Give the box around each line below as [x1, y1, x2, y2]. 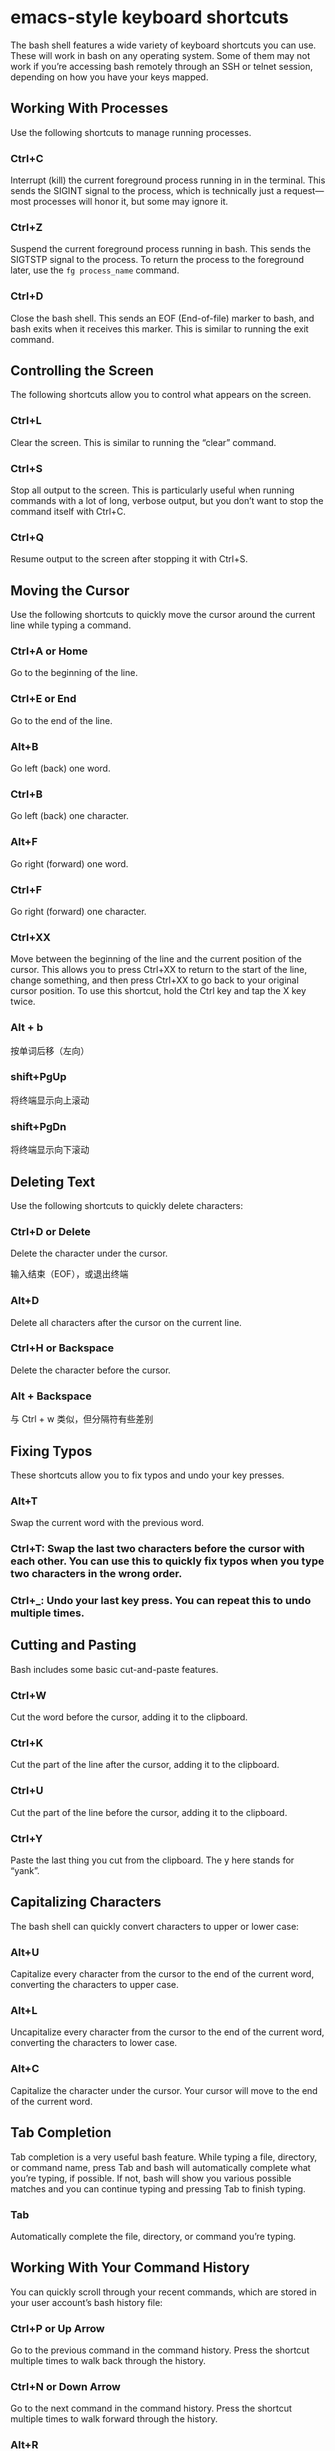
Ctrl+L [10, 414, 42, 428]
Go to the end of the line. [10, 714, 113, 726]
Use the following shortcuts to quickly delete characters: [10, 1199, 243, 1211]
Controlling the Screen [10, 362, 155, 380]
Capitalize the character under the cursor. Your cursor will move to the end [10, 2084, 318, 2096]
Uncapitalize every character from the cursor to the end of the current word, [10, 2026, 325, 2038]
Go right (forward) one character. [10, 905, 147, 917]
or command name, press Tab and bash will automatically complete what [10, 2161, 312, 2173]
